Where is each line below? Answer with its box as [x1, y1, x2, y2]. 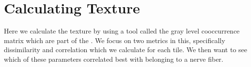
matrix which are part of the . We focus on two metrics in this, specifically [4, 35, 225, 45]
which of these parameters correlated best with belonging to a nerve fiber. [4, 54, 223, 64]
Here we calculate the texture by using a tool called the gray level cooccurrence [4, 26, 240, 36]
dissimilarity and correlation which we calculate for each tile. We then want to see [4, 45, 248, 55]
